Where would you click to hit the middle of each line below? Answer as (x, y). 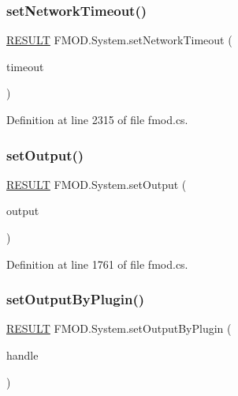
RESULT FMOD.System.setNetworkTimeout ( (119, 40)
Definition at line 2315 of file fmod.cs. (97, 119)
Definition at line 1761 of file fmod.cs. (97, 264)
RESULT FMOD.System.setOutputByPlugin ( (119, 328)
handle (22, 355)
